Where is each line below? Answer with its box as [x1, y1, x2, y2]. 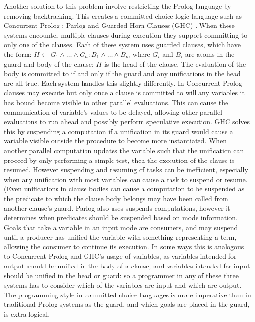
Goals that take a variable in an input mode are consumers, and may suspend [4, 222, 238, 232]
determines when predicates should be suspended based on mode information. [4, 213, 238, 223]
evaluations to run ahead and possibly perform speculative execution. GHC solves [4, 116, 250, 127]
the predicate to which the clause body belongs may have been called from [4, 193, 228, 203]
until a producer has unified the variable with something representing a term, [4, 232, 237, 242]
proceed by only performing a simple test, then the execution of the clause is [4, 155, 235, 165]
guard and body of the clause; [4, 58, 94, 69]
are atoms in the [185, 49, 235, 59]
